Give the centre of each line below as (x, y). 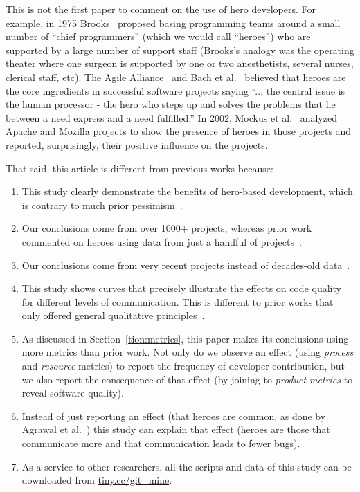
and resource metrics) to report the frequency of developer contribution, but (183, 366)
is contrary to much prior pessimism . (102, 204)
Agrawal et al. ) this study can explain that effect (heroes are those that (176, 429)
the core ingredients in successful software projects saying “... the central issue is (175, 90)
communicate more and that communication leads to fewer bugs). (161, 443)
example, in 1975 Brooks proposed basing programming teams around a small (173, 22)
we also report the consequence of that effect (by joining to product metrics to (187, 379)
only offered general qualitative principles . (113, 315)
